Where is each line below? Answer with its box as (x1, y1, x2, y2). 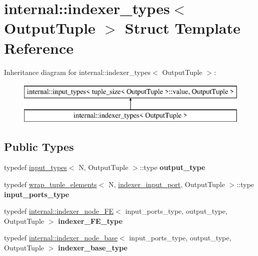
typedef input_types (4, 162, 67, 173)
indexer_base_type (58, 242, 127, 253)
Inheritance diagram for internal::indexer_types (4, 66, 151, 77)
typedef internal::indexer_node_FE (4, 206, 114, 216)
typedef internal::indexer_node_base (4, 232, 118, 243)
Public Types (4, 138, 74, 154)
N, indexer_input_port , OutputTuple (108, 179, 225, 190)
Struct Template (124, 18, 241, 38)
